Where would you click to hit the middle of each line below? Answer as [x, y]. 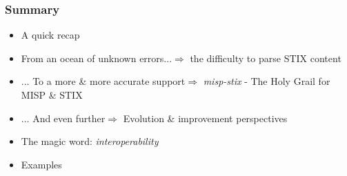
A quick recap [50, 35]
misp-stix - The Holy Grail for [267, 81]
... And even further [63, 118]
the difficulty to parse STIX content [266, 58]
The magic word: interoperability [90, 141]
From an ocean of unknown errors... [97, 58]
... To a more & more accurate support [103, 81]
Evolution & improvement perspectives [205, 118]
